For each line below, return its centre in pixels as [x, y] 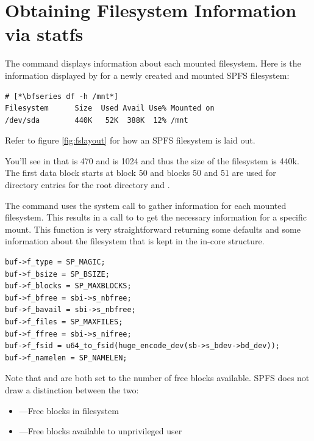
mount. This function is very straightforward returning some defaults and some [153, 229]
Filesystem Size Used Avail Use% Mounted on [110, 108]
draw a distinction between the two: [72, 389]
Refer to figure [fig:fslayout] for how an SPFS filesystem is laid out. [130, 140]
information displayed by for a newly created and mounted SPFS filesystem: [147, 75]
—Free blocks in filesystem [69, 410]
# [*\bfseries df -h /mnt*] [62, 96]
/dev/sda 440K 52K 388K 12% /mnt [97, 120]
